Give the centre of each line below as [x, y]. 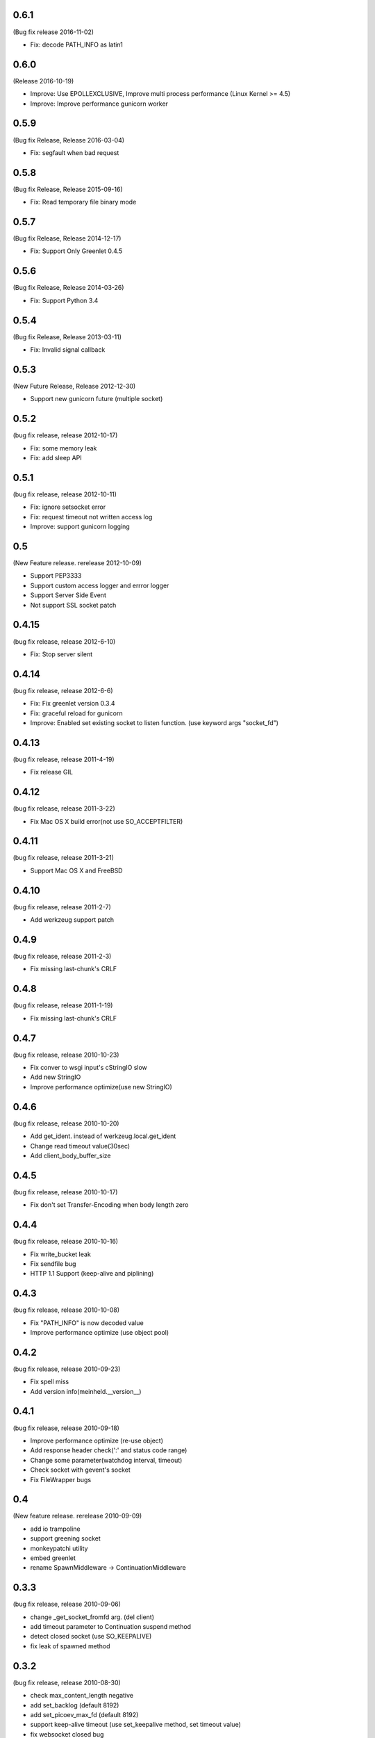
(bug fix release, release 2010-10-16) [65, 1242]
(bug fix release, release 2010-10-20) [66, 1123]
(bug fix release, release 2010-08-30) [67, 1682]
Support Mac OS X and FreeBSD [76, 870]
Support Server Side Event [68, 595]
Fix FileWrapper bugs [61, 1479]
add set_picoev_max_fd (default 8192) [84, 1714]
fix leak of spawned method [70, 1646]
